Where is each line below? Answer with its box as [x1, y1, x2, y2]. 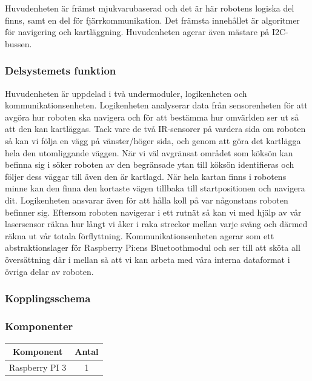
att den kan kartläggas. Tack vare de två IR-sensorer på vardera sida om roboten [5, 122, 306, 135]
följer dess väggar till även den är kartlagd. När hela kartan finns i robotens [5, 170, 287, 182]
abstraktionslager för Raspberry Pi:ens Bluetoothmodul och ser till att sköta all [5, 241, 300, 254]
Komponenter [5, 318, 73, 333]
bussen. [5, 37, 32, 50]
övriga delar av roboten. [5, 265, 94, 277]
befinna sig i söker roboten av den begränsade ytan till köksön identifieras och [5, 158, 294, 171]
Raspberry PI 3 [9, 360, 67, 373]
